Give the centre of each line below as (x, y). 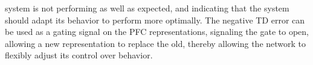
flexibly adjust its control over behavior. (79, 55)
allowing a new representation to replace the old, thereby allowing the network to (156, 43)
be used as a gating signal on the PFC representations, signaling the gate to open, (157, 32)
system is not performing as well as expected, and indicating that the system (147, 8)
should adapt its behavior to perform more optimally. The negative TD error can (155, 20)
